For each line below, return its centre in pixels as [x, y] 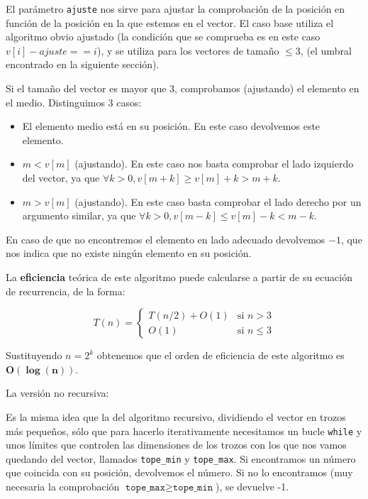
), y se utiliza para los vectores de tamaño [188, 50]
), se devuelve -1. [252, 487]
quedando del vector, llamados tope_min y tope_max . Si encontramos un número [181, 458]
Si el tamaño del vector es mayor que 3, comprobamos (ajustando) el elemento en [183, 88]
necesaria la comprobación [63, 487]
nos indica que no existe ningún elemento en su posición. [129, 253]
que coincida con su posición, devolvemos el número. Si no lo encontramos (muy [179, 472]
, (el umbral [326, 50]
